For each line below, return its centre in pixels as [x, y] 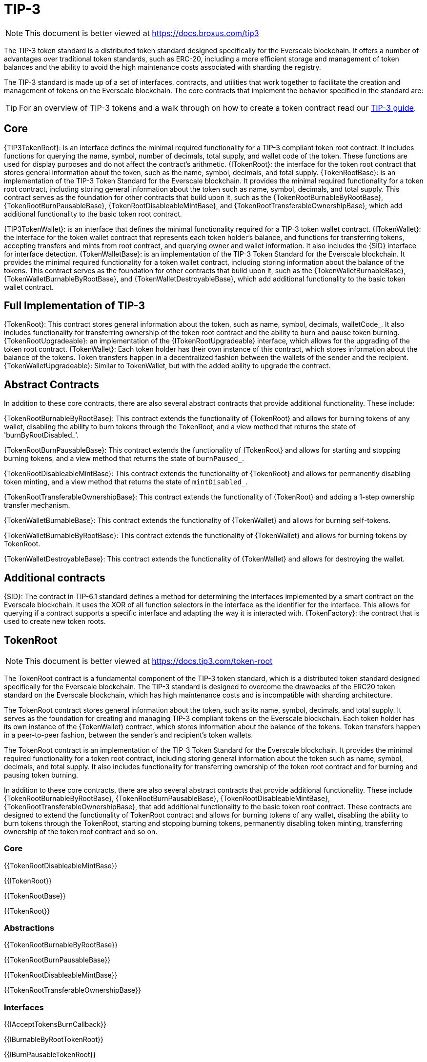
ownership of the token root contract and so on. [81, 831]
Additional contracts [55, 578]
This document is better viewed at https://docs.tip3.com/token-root [149, 661]
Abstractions [29, 928]
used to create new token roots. [55, 621]
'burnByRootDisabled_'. [41, 435]
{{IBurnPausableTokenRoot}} [50, 1055]
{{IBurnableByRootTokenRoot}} [54, 1040]
